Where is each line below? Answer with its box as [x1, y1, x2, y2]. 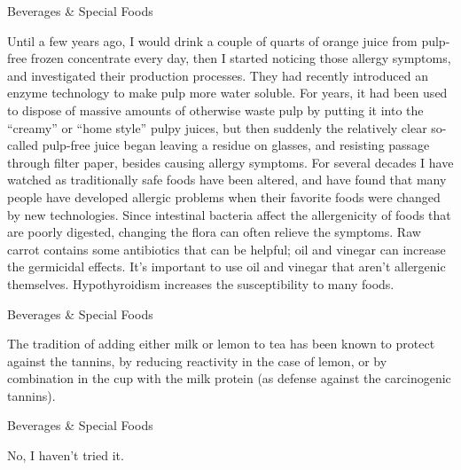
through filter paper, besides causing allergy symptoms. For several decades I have [7, 153, 454, 171]
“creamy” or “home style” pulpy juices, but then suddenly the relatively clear [7, 118, 427, 137]
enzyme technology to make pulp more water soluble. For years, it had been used [7, 83, 448, 102]
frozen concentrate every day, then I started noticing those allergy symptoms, [30, 49, 451, 67]
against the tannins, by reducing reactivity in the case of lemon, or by [7, 351, 387, 370]
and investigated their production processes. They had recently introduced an [7, 66, 428, 84]
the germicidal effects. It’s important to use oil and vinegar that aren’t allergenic [7, 257, 446, 276]
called [7, 136, 38, 154]
